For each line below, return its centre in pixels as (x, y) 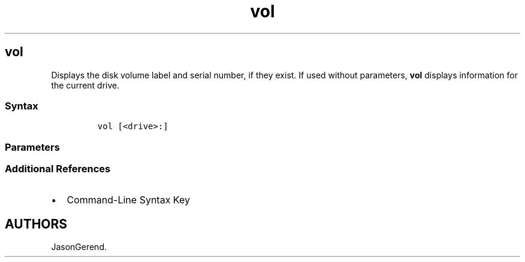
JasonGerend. (79, 247)
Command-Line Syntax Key (128, 200)
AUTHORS (36, 224)
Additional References (58, 169)
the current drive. (85, 85)
